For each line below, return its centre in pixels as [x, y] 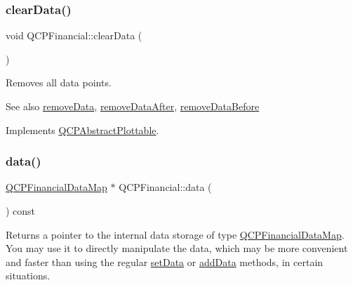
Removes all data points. [59, 82]
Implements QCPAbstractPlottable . [82, 130]
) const [21, 211]
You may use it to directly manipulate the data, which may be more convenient [177, 248]
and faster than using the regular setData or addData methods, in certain [165, 261]
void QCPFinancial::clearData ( [74, 35]
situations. [28, 276]
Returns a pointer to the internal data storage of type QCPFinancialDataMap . [175, 234]
